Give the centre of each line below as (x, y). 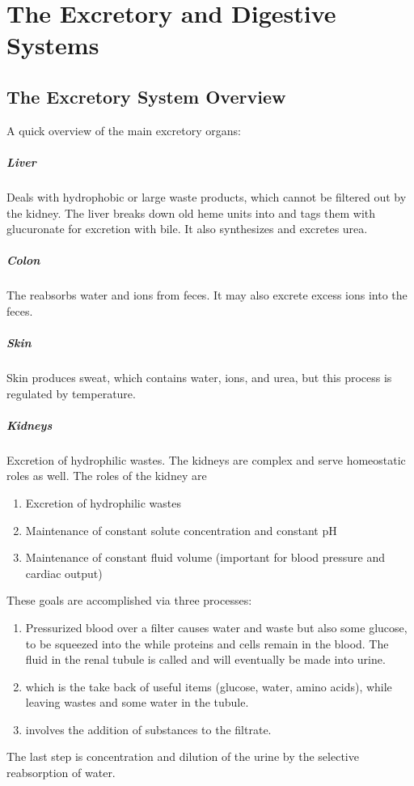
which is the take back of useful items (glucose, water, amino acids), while (209, 686)
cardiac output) (64, 573)
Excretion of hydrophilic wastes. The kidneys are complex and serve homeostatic (206, 459)
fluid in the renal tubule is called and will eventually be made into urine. (205, 659)
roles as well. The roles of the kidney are (107, 476)
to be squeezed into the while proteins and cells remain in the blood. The (207, 643)
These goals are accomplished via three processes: (129, 600)
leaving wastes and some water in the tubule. (137, 702)
